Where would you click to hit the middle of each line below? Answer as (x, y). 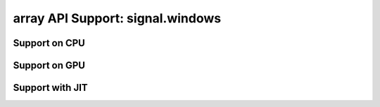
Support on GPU (49, 65)
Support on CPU (49, 43)
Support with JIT (50, 88)
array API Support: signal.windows (117, 18)
